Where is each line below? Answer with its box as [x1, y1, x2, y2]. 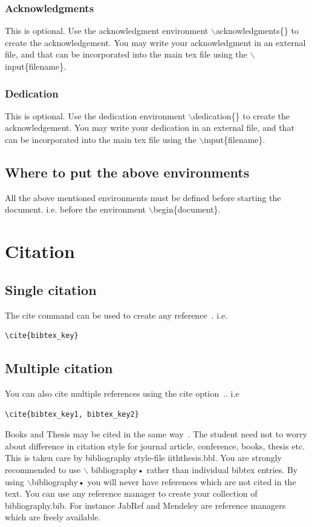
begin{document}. [153, 203, 221, 216]
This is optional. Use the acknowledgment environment [5, 24, 209, 37]
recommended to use [5, 463, 81, 476]
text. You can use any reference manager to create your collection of [5, 487, 258, 500]
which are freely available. [5, 511, 101, 523]
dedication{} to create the [193, 109, 290, 122]
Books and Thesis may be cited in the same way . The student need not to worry [5, 428, 307, 440]
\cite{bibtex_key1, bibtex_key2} [5, 409, 139, 419]
